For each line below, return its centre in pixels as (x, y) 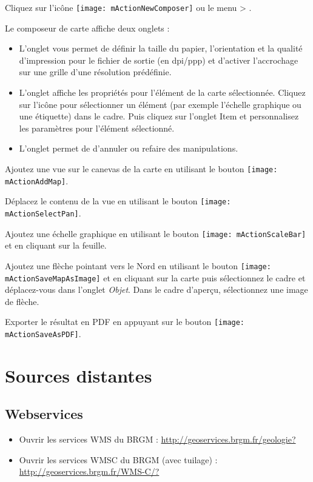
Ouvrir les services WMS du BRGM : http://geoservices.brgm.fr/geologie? (157, 439)
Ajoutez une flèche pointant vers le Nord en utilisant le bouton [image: (138, 265)
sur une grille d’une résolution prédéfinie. (95, 72)
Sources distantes (79, 375)
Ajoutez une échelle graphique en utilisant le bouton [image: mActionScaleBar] (156, 233)
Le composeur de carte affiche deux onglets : (87, 28)
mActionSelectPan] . (43, 213)
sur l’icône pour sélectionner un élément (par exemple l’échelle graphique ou (160, 104)
